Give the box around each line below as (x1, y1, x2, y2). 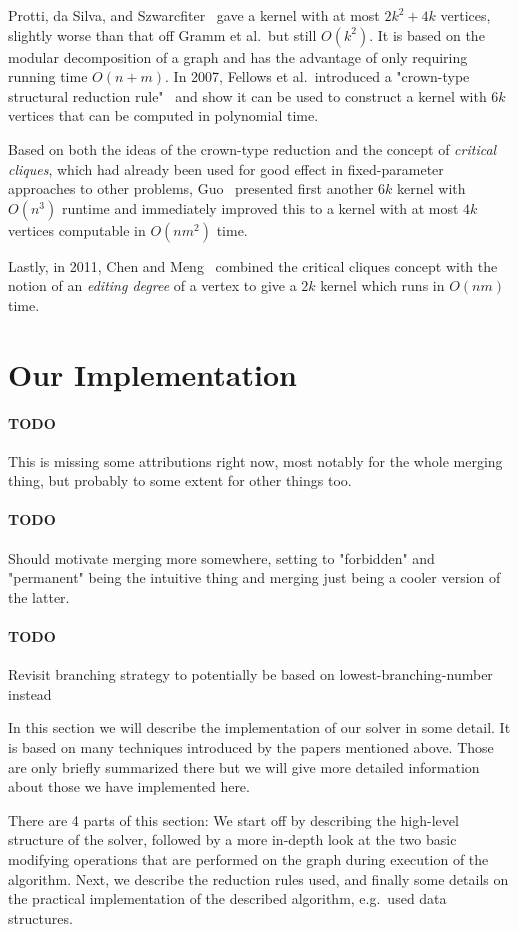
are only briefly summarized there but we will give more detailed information (8, 756, 480, 777)
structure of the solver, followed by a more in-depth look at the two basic (8, 829, 457, 850)
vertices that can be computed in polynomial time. (8, 105, 319, 126)
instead (8, 683, 52, 704)
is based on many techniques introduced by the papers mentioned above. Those (8, 737, 494, 758)
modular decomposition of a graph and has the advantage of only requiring (8, 46, 468, 67)
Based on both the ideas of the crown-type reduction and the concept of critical (8, 138, 497, 159)
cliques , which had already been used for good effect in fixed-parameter (8, 158, 444, 179)
